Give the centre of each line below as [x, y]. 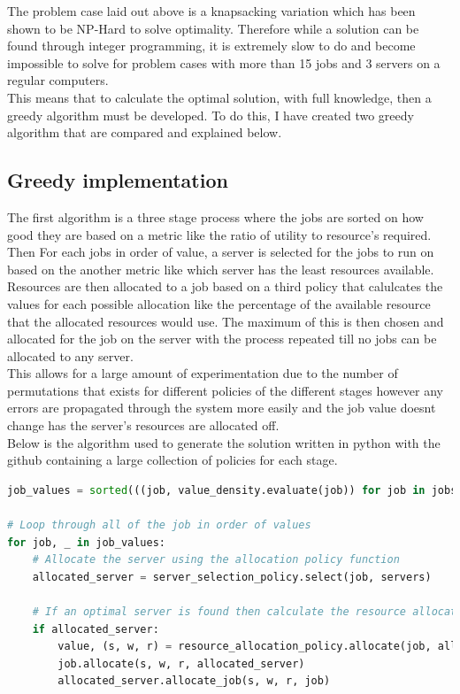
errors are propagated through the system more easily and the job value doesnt [222, 408]
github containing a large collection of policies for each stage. [172, 460]
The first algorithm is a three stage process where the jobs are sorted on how [215, 216]
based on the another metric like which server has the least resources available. [221, 269]
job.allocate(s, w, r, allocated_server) [181, 663]
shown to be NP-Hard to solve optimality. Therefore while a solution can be [213, 28]
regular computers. [58, 80]
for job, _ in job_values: [86, 542]
